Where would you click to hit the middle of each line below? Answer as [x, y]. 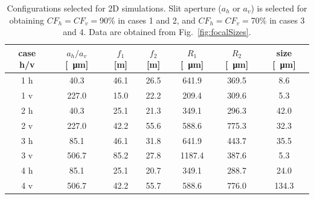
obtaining [27, 20]
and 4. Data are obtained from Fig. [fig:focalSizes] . [157, 32]
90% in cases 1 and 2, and [147, 20]
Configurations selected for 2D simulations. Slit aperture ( [114, 8]
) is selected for [279, 8]
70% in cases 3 [278, 20]
